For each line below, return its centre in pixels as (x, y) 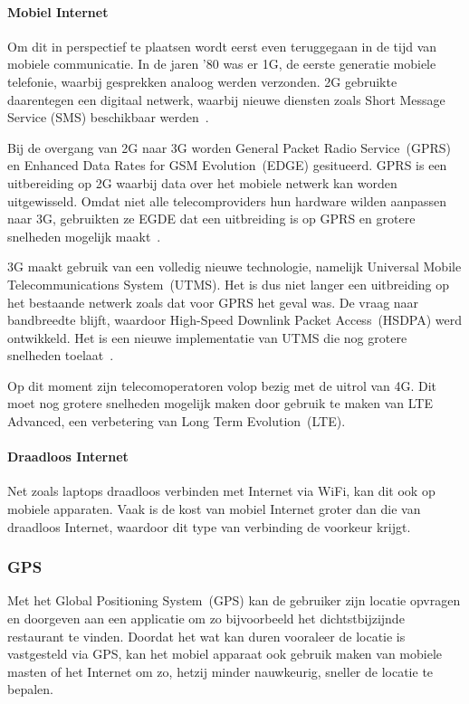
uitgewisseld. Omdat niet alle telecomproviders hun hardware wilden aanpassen (227, 200)
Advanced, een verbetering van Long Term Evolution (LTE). (177, 421)
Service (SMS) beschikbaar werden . (108, 117)
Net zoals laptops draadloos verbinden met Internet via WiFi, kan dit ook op (221, 491)
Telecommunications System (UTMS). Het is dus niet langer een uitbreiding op (229, 284)
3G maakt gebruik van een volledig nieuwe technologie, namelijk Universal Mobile (234, 266)
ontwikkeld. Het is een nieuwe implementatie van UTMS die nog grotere (207, 337)
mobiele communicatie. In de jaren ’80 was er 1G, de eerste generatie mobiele (222, 64)
